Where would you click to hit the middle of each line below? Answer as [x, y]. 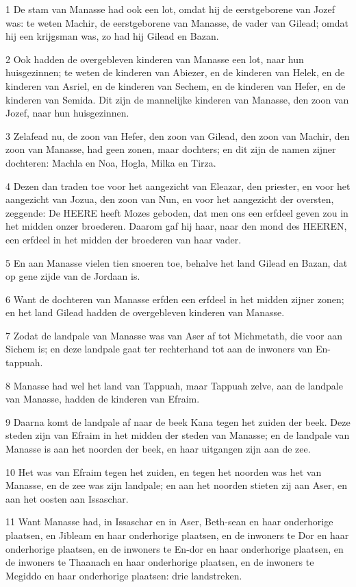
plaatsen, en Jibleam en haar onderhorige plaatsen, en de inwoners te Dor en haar [177, 535]
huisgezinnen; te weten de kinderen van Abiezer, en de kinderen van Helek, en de [175, 72]
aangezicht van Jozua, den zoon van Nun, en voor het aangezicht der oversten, [170, 199]
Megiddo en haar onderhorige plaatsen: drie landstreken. [124, 575]
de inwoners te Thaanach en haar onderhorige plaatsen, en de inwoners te [160, 562]
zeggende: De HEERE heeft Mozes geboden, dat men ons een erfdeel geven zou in [177, 212]
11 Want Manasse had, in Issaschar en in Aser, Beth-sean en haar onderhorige [169, 522]
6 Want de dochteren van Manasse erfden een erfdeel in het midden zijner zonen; [175, 299]
